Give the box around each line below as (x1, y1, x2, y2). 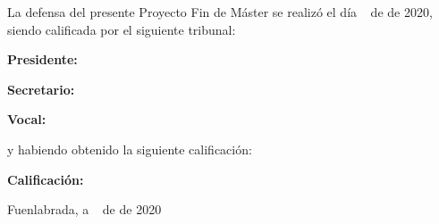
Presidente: (7, 50, 78, 69)
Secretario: (7, 79, 75, 98)
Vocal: (7, 110, 46, 129)
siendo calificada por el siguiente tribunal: (7, 20, 236, 38)
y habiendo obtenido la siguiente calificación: (7, 139, 252, 158)
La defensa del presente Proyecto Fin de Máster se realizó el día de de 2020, (7, 3, 433, 21)
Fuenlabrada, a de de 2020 (7, 200, 162, 219)
